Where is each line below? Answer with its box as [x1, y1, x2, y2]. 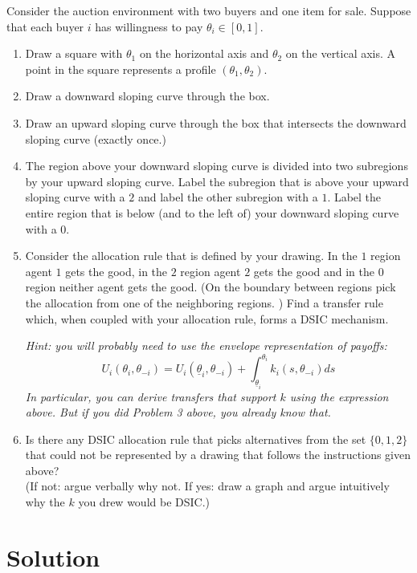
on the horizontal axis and [139, 45, 269, 62]
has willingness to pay [95, 18, 203, 35]
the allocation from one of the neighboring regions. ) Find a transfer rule [25, 294, 383, 311]
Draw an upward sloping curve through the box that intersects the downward [25, 114, 407, 131]
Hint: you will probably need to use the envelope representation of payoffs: [25, 337, 387, 354]
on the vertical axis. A [285, 45, 396, 62]
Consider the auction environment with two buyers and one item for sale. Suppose [6, 2, 411, 18]
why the [25, 494, 65, 510]
